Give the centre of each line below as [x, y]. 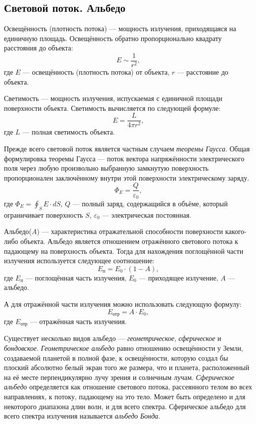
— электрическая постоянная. [147, 214]
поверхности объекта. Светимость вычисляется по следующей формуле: [112, 108]
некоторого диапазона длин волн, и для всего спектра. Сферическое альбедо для [125, 406]
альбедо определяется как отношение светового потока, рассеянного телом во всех [128, 387]
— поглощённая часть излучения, [76, 277]
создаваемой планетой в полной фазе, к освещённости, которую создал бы [116, 357]
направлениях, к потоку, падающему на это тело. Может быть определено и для [125, 396]
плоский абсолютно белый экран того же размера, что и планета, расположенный [127, 367]
